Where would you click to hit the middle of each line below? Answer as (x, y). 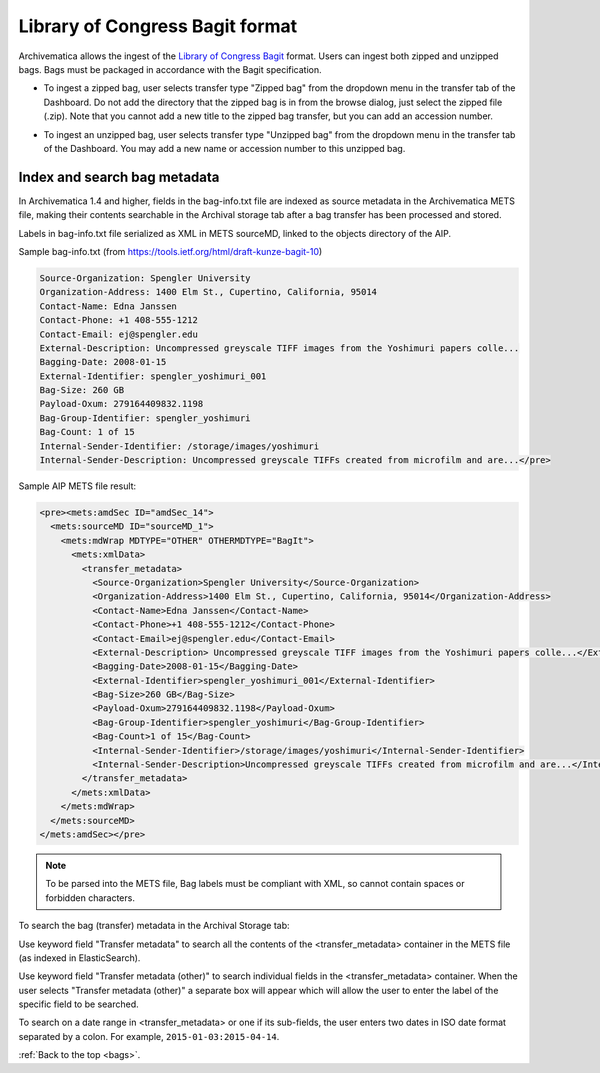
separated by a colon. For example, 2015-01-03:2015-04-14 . (149, 1036)
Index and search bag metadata (119, 176)
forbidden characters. (90, 897)
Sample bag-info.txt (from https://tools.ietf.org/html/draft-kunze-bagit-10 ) (170, 251)
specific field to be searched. (78, 1004)
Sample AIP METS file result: (77, 486)
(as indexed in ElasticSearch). (79, 957)
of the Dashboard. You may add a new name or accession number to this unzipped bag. (224, 148)
